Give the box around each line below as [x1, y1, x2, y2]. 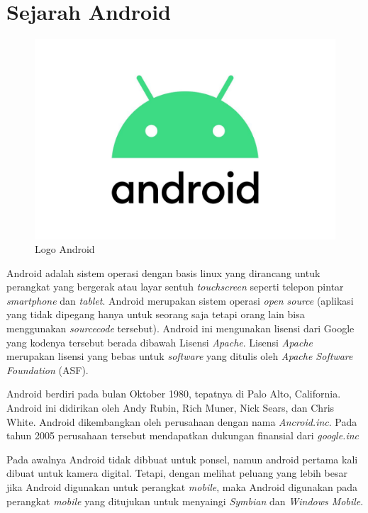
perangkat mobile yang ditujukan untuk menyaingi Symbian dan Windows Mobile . [6, 493, 364, 508]
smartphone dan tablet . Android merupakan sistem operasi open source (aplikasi [6, 293, 354, 308]
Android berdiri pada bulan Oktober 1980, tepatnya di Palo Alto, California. [6, 386, 341, 401]
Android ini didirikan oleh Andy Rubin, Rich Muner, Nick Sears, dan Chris [6, 400, 335, 415]
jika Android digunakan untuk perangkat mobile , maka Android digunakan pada [6, 480, 358, 495]
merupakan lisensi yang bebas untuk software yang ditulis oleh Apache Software [6, 349, 353, 363]
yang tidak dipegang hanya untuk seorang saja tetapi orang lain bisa [6, 307, 305, 322]
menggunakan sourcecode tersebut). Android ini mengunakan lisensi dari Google [6, 321, 355, 336]
